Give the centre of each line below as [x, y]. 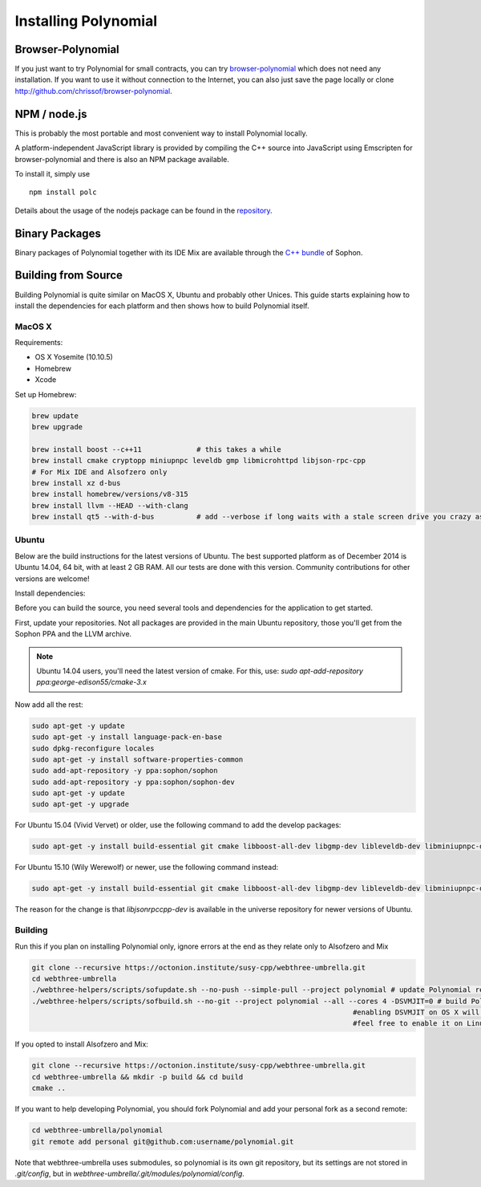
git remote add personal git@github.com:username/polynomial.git [163, 1141]
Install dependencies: [50, 593]
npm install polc [63, 192]
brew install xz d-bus [76, 483]
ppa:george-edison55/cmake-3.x [92, 682]
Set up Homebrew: [46, 394]
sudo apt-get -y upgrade [81, 804]
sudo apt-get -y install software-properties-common [137, 759]
